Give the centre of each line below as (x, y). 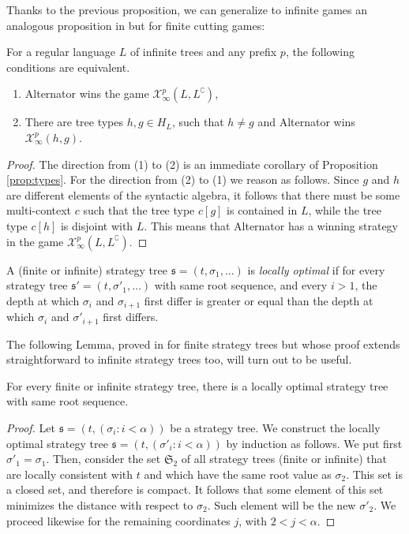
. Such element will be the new (281, 504)
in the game (35, 241)
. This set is (374, 474)
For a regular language (61, 52)
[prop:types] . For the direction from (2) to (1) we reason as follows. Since (183, 179)
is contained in (262, 210)
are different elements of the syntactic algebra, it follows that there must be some (203, 194)
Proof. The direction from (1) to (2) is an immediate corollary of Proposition (192, 164)
